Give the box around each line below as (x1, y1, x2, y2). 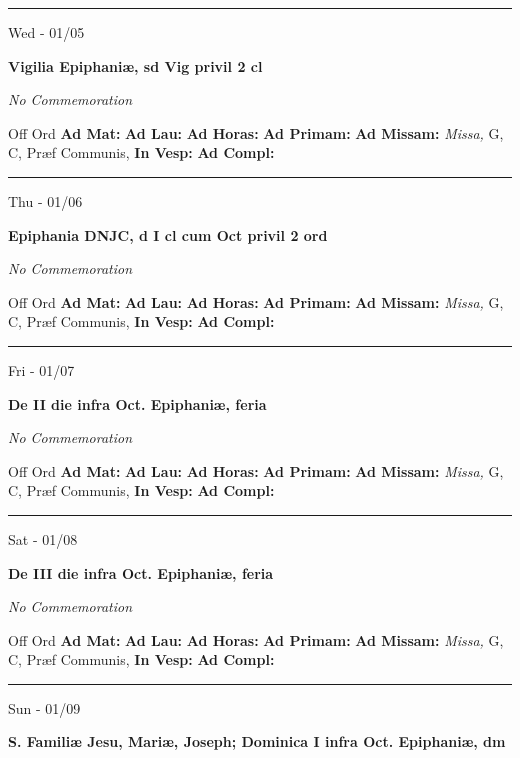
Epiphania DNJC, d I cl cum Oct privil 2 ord (8, 224, 328, 245)
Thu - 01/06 (8, 190, 83, 211)
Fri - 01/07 (8, 359, 75, 380)
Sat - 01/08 (8, 528, 78, 549)
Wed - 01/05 (8, 22, 85, 42)
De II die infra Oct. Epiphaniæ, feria (8, 393, 267, 414)
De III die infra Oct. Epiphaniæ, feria (8, 562, 274, 583)
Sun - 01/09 (8, 697, 81, 718)
